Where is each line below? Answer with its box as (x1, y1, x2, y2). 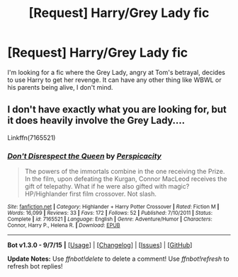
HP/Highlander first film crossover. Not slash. (24, 189, 157, 199)
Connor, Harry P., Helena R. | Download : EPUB (7, 222, 120, 229)
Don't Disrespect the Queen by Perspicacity (7, 151, 161, 160)
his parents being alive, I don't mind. (7, 83, 113, 91)
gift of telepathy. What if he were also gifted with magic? (24, 182, 190, 191)
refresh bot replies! (7, 262, 63, 271)
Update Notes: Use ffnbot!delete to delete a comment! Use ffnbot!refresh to (7, 254, 229, 263)
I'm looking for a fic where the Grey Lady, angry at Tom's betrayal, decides (7, 68, 225, 76)
